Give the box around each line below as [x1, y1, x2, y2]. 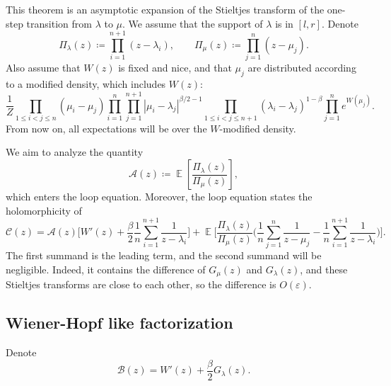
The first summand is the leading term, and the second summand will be [6, 248, 322, 263]
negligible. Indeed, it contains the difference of [6, 261, 206, 276]
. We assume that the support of [122, 16, 263, 30]
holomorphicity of [6, 203, 82, 217]
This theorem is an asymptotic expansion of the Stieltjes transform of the [6, 2, 325, 16]
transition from [26, 16, 92, 30]
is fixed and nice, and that [118, 60, 232, 75]
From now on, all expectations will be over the [6, 120, 207, 135]
